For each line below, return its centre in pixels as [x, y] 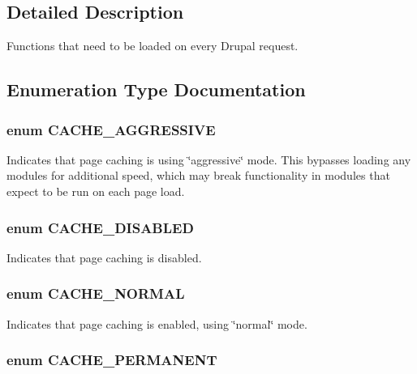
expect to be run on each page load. [96, 191]
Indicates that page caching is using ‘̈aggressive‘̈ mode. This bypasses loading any [209, 159]
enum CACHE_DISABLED [100, 227]
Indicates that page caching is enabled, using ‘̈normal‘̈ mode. [157, 323]
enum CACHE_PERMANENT [112, 360]
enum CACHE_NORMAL [96, 293]
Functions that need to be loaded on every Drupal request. [153, 46]
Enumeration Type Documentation [156, 89]
